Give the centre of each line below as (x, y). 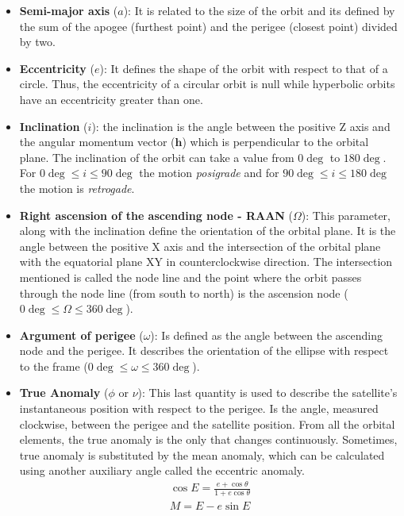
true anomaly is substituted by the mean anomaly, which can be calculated (202, 454)
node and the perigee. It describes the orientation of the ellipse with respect (204, 350)
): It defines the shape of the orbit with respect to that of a (244, 68)
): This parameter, (346, 215)
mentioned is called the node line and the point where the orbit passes (190, 277)
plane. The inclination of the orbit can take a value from (157, 157)
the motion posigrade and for (209, 173)
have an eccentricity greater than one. (111, 99)
